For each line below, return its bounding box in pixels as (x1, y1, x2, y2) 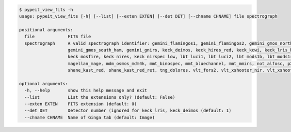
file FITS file (24, 34, 91, 40)
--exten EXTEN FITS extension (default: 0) (24, 101, 137, 107)
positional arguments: (19, 27, 73, 32)
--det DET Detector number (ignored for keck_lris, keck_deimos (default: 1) (24, 108, 232, 113)
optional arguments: (19, 81, 68, 86)
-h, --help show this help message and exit (24, 88, 147, 93)
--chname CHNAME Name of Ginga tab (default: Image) (24, 115, 155, 120)
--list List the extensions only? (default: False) (24, 94, 176, 100)
